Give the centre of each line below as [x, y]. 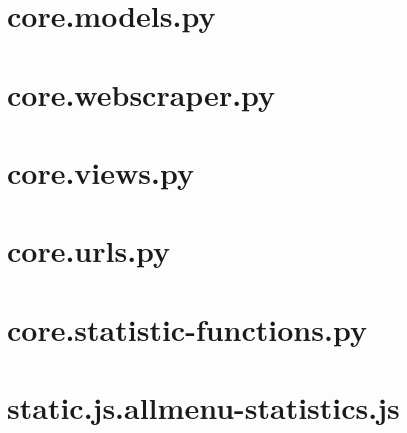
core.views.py [100, 171]
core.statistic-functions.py [187, 328]
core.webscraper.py [141, 93]
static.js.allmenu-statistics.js [203, 407]
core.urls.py [89, 250]
